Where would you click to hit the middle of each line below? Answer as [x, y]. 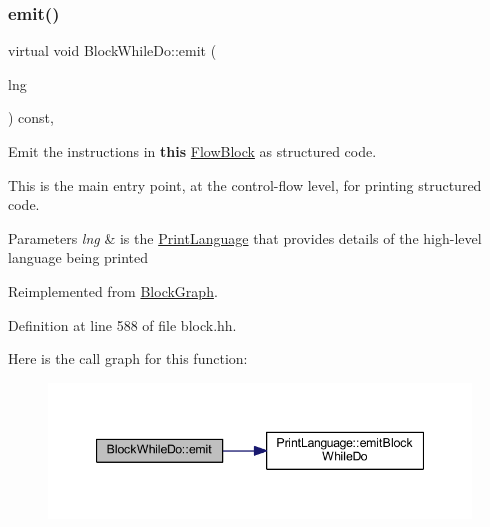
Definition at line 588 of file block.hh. [122, 324]
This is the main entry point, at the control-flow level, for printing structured [245, 184]
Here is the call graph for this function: [128, 358]
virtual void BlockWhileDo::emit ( [112, 50]
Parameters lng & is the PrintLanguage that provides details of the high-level [245, 237]
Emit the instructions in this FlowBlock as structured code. [192, 151]
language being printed [78, 257]
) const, [31, 117]
